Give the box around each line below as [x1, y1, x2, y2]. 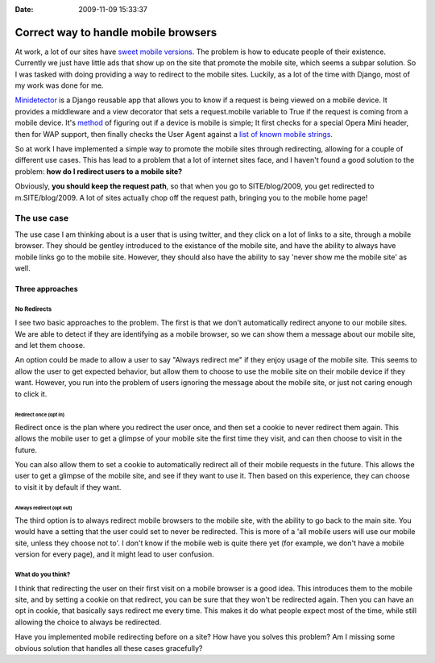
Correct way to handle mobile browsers [14, 25, 217, 39]
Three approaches [14, 284, 78, 293]
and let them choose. [14, 341, 85, 350]
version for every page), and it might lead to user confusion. [14, 549, 215, 559]
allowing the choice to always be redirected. [14, 617, 162, 627]
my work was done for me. [14, 81, 104, 90]
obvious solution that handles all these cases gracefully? [14, 643, 203, 653]
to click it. [14, 389, 48, 399]
